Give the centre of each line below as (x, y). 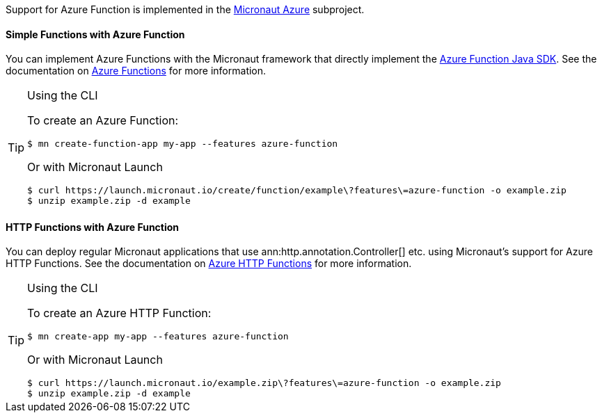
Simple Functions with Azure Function (95, 34)
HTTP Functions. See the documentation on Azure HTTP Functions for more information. (209, 264)
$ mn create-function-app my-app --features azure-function (183, 144)
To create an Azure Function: (103, 121)
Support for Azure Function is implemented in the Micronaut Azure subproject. (185, 9)
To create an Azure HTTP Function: (119, 313)
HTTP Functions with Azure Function (93, 227)
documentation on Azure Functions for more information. (136, 71)
